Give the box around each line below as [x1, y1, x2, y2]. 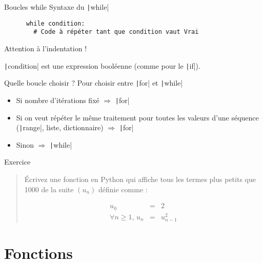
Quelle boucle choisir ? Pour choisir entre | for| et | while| [4, 77, 183, 88]
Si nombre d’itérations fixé [16, 94, 99, 105]
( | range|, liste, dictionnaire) [16, 122, 104, 133]
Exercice [4, 156, 31, 167]
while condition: [26, 19, 85, 27]
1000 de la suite [24, 184, 74, 194]
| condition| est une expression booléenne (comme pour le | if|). [4, 60, 200, 71]
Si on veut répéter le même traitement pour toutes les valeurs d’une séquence [16, 112, 259, 123]
